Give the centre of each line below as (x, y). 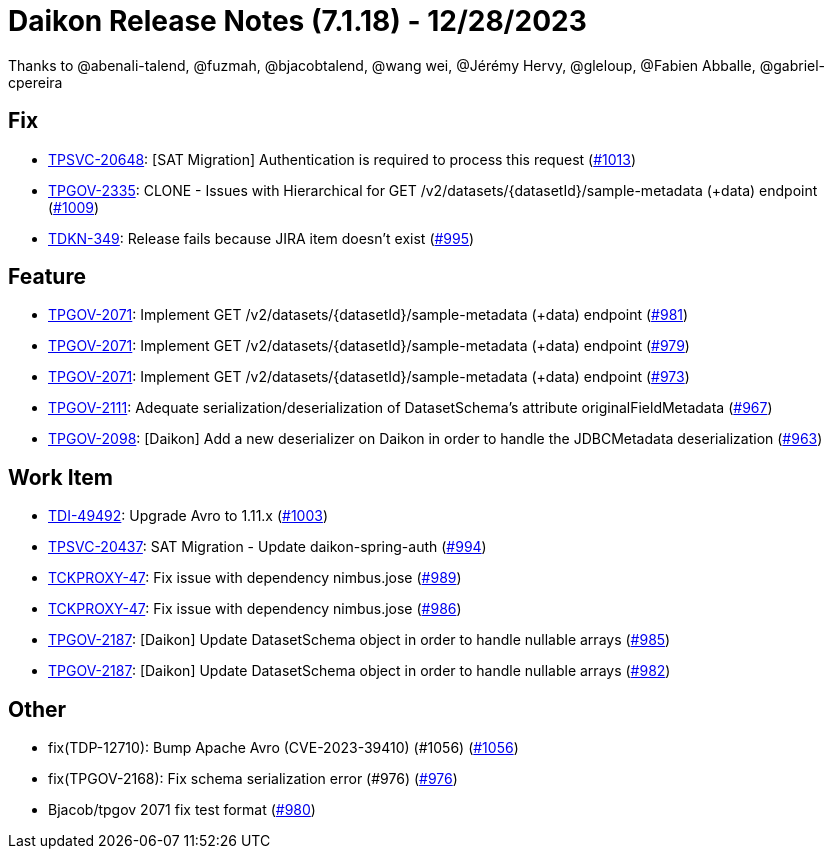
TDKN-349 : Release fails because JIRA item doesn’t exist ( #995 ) (261, 238)
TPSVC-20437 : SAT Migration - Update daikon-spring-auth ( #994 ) (267, 547)
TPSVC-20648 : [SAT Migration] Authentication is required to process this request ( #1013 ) (342, 159)
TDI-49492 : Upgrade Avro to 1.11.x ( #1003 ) (188, 516)
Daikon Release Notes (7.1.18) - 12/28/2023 (297, 21)
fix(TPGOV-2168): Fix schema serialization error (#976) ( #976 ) (253, 779)
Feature (47, 277)
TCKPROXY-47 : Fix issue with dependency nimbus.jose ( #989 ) (255, 578)
